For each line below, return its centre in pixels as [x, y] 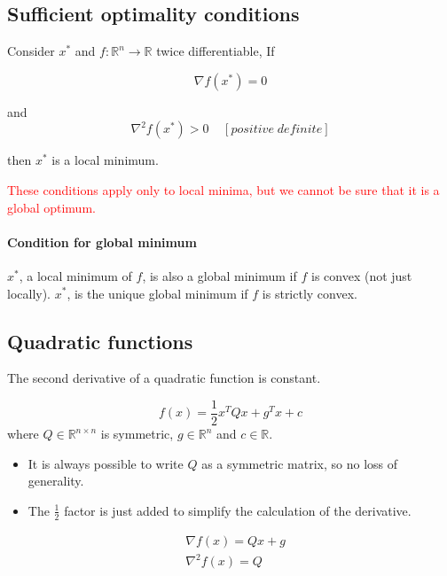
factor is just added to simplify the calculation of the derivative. [238, 510]
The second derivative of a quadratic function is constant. [164, 378]
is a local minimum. [105, 160]
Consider [31, 51]
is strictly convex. [310, 293]
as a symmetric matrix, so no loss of [300, 463]
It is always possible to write [106, 463]
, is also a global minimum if [220, 275]
